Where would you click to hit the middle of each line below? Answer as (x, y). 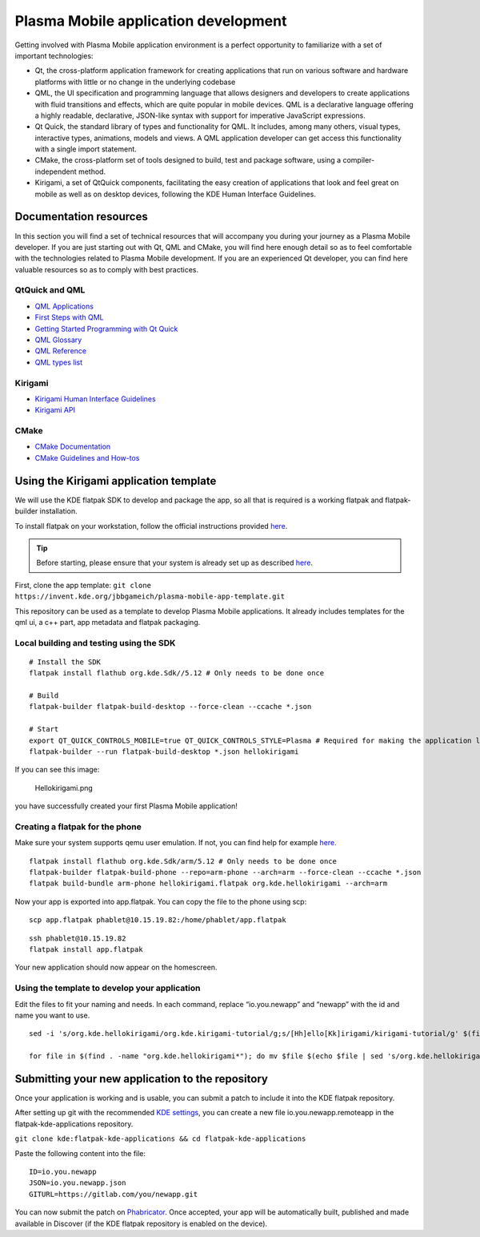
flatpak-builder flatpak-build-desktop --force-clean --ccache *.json (170, 707)
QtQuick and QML (50, 290)
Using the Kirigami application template (116, 481)
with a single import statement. (86, 149)
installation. (58, 511)
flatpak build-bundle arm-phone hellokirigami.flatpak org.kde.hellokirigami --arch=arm (208, 884)
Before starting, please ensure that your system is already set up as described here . (175, 563)
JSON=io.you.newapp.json (78, 1183)
